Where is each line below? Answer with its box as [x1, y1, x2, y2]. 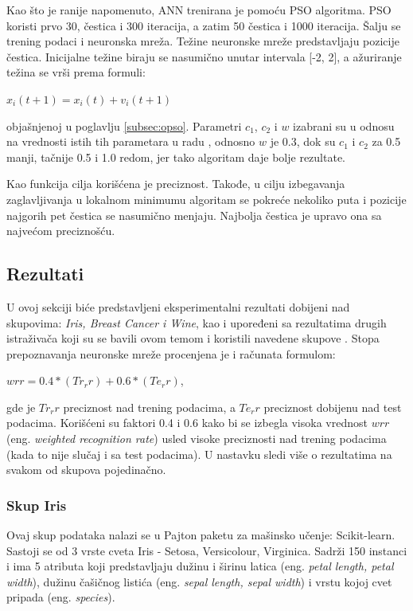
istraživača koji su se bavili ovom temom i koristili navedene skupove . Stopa [6, 330, 380, 347]
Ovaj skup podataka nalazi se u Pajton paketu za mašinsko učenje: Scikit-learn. [6, 527, 395, 543]
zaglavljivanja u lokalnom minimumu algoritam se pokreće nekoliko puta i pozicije [6, 190, 407, 207]
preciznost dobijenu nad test [263, 398, 402, 415]
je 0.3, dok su [270, 133, 336, 150]
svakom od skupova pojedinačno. [6, 461, 166, 478]
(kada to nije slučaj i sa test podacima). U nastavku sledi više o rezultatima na [6, 445, 392, 462]
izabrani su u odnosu [293, 117, 395, 134]
